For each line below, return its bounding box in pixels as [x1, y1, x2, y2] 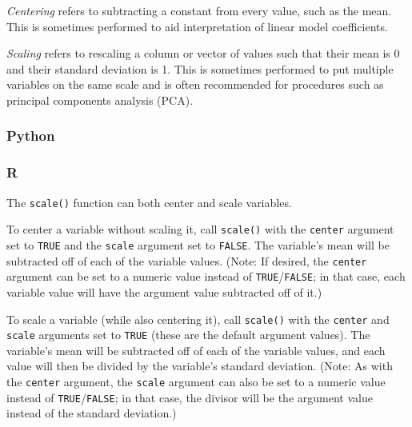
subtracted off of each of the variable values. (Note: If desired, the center [6, 252, 367, 269]
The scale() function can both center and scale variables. [6, 194, 292, 210]
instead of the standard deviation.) [6, 405, 177, 421]
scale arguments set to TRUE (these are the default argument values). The [6, 326, 370, 343]
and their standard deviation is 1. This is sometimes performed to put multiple [6, 60, 394, 77]
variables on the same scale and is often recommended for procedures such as [6, 76, 384, 93]
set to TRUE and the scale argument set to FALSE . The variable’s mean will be [6, 236, 390, 253]
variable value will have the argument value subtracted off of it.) [6, 283, 322, 300]
